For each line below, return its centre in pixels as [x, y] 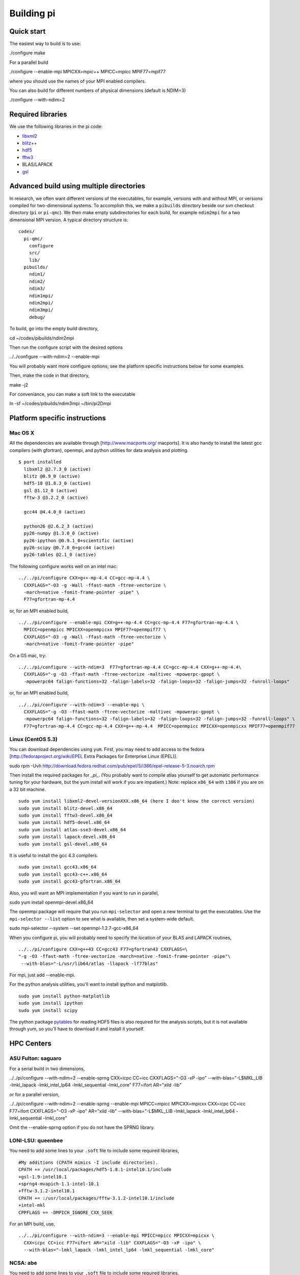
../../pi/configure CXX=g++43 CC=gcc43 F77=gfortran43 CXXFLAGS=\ [103, 949]
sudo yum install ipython [51, 1003]
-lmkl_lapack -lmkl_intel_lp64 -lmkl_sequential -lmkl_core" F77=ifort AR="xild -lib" [96, 1085]
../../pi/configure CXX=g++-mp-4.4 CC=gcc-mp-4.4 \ [84, 578]
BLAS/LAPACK [37, 164]
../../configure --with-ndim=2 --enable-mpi [54, 356]
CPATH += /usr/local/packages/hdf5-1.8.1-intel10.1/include [95, 1170]
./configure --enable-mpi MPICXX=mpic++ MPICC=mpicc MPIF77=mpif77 [87, 72]
